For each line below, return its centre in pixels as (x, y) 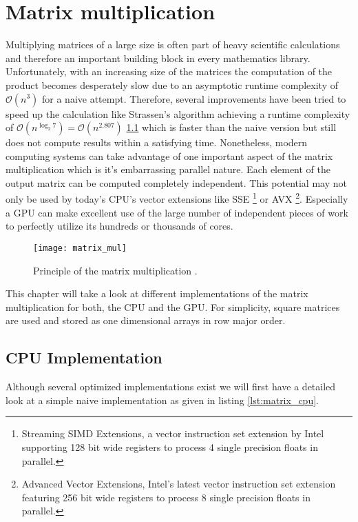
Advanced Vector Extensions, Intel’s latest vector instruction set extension (179, 484)
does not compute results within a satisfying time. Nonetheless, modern (157, 142)
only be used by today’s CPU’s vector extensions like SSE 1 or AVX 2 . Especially (177, 198)
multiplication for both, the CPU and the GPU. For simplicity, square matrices (173, 307)
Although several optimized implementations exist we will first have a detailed (171, 387)
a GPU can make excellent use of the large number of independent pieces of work (177, 212)
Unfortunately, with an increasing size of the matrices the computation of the (169, 71)
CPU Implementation (84, 358)
